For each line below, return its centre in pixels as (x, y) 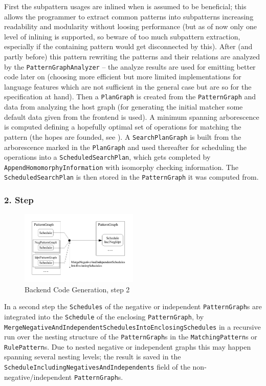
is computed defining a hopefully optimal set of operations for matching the (123, 127)
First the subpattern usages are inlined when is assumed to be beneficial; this (125, 6)
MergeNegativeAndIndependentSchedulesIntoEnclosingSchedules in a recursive (132, 326)
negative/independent (38, 377)
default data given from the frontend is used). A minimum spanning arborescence (132, 116)
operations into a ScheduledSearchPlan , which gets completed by (107, 157)
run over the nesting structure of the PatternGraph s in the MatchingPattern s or (131, 337)
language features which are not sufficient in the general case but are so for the (128, 86)
